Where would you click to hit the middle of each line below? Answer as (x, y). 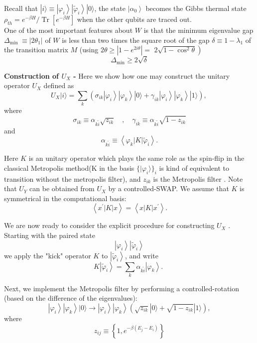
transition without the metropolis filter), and (72, 178)
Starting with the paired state (50, 235)
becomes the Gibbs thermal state (196, 8)
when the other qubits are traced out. (134, 19)
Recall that (21, 8)
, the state (110, 8)
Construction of (32, 75)
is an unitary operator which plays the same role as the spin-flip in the (136, 158)
